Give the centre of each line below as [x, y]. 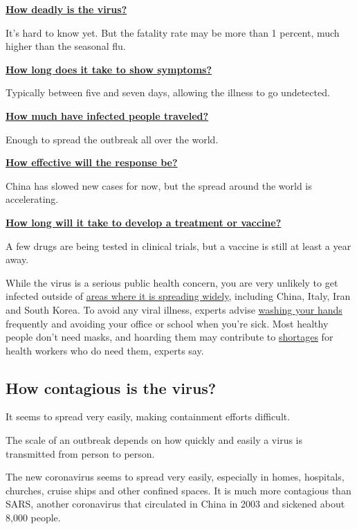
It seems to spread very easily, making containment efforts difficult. [148, 416]
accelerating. [32, 199]
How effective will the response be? [92, 162]
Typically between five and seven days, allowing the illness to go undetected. [168, 92]
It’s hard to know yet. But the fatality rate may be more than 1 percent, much [173, 32]
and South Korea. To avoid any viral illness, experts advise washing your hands [174, 309]
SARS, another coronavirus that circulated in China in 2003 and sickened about [175, 504]
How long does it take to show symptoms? [109, 69]
